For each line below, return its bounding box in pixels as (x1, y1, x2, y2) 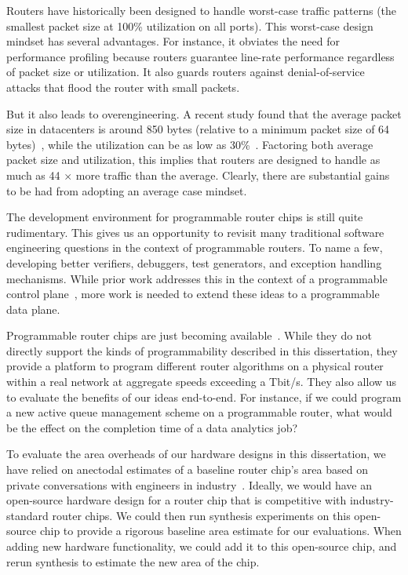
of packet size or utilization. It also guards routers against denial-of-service (6, 64, 365, 80)
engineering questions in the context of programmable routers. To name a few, (6, 239, 383, 256)
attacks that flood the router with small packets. (6, 78, 240, 95)
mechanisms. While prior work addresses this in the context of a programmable (6, 270, 388, 286)
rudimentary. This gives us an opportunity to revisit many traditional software (6, 224, 384, 240)
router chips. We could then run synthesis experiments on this (52, 507, 351, 523)
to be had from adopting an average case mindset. (6, 182, 247, 198)
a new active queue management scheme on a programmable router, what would (6, 404, 392, 420)
